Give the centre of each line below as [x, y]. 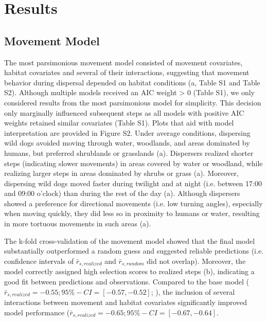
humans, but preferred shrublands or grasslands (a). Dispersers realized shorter [129, 153]
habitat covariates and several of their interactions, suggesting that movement [127, 72]
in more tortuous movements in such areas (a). [78, 223]
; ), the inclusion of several [193, 291]
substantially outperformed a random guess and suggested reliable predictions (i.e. [134, 251]
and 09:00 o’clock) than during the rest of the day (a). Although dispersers [122, 193]
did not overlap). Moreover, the [196, 261]
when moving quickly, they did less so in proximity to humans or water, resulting [132, 213]
